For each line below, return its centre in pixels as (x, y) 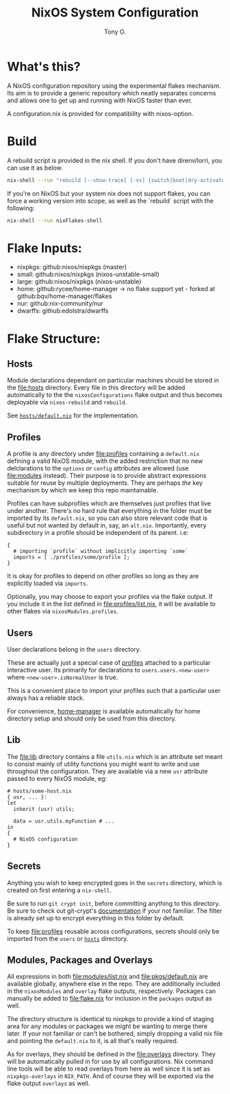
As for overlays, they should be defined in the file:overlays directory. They (111, 1054)
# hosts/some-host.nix (39, 791)
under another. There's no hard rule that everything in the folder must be (110, 511)
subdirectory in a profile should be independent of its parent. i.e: (98, 533)
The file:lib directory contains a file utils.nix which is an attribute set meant (115, 756)
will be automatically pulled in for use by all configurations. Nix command (110, 1062)
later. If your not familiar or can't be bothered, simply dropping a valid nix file (115, 1034)
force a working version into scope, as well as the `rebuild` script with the (111, 201)
